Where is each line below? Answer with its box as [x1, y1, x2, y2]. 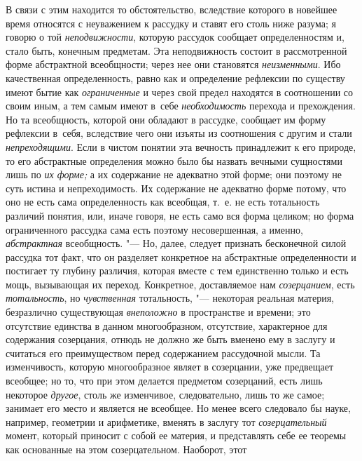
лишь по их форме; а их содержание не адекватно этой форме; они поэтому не [6, 167, 342, 182]
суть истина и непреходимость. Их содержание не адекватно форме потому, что [6, 180, 347, 195]
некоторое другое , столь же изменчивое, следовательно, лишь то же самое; [6, 387, 325, 401]
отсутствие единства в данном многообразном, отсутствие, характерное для [6, 318, 328, 333]
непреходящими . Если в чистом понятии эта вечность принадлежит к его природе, [6, 139, 356, 154]
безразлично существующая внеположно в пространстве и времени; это [6, 305, 311, 319]
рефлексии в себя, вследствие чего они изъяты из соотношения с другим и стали [6, 126, 352, 140]
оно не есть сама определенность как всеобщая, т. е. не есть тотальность [6, 194, 320, 209]
